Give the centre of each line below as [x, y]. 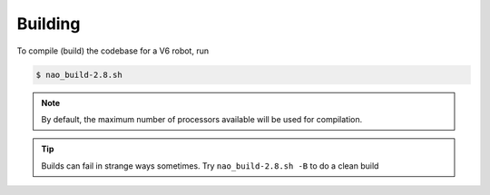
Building [49, 24]
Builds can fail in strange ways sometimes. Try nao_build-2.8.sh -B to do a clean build [210, 166]
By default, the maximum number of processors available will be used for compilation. [202, 119]
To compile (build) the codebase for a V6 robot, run [113, 51]
